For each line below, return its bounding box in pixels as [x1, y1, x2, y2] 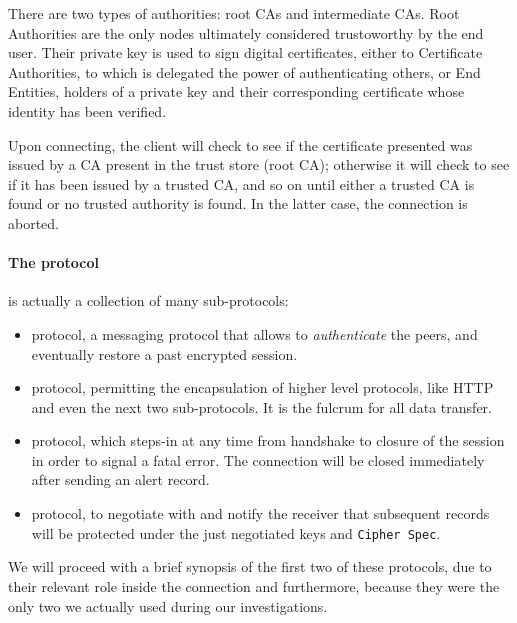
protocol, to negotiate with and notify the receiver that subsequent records [31, 503, 490, 524]
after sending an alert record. [31, 469, 210, 490]
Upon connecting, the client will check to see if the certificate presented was [8, 134, 473, 155]
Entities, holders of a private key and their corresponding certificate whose [8, 81, 465, 102]
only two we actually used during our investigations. [8, 595, 328, 616]
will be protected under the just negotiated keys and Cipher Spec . [31, 522, 441, 543]
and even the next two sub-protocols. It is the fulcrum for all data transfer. [31, 396, 492, 417]
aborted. [8, 212, 60, 233]
